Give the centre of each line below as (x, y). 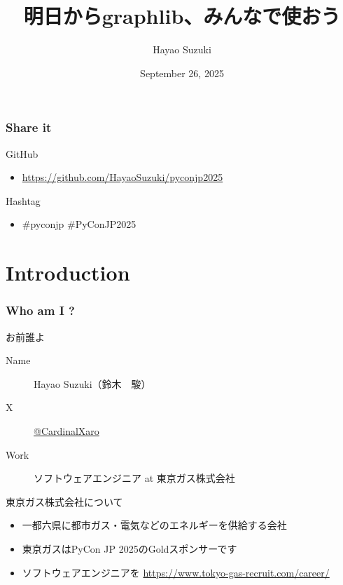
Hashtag (23, 200)
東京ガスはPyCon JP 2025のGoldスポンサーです (129, 548)
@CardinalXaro (66, 430)
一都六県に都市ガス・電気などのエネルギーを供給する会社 (154, 525)
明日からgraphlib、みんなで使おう (182, 16)
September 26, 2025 (182, 73)
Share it (29, 127)
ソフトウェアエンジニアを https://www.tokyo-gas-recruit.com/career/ (176, 572)
